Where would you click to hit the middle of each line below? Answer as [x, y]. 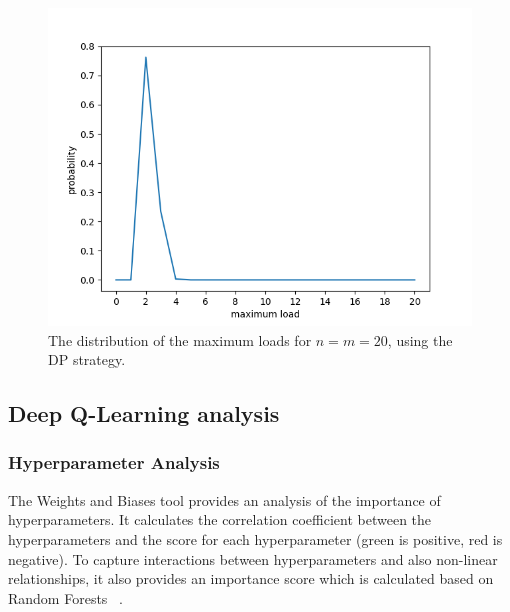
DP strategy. [87, 359]
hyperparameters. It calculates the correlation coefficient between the [220, 519]
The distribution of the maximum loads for [180, 339]
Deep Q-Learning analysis [144, 413]
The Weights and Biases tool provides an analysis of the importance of [224, 499]
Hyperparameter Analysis [114, 462]
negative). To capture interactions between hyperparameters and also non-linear [253, 558]
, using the [420, 339]
